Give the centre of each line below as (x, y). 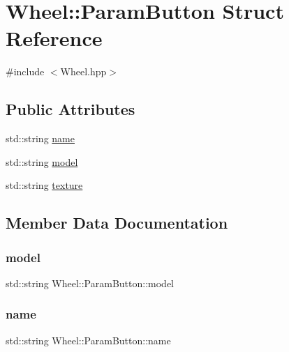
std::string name (40, 138)
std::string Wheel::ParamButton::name (88, 340)
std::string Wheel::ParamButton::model (90, 283)
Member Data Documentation (117, 223)
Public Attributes (71, 109)
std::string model (42, 161)
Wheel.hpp (83, 71)
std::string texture (44, 185)
